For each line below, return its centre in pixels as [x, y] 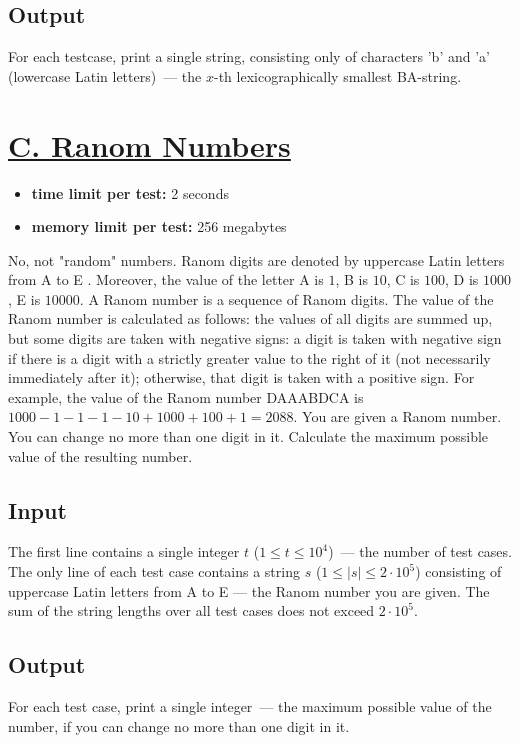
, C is [403, 279]
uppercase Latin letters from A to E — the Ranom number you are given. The [249, 590]
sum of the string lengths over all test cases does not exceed [191, 610]
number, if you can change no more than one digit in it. [179, 725]
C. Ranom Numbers [149, 144]
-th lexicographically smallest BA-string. [337, 75]
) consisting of [458, 571]
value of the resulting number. [100, 455]
